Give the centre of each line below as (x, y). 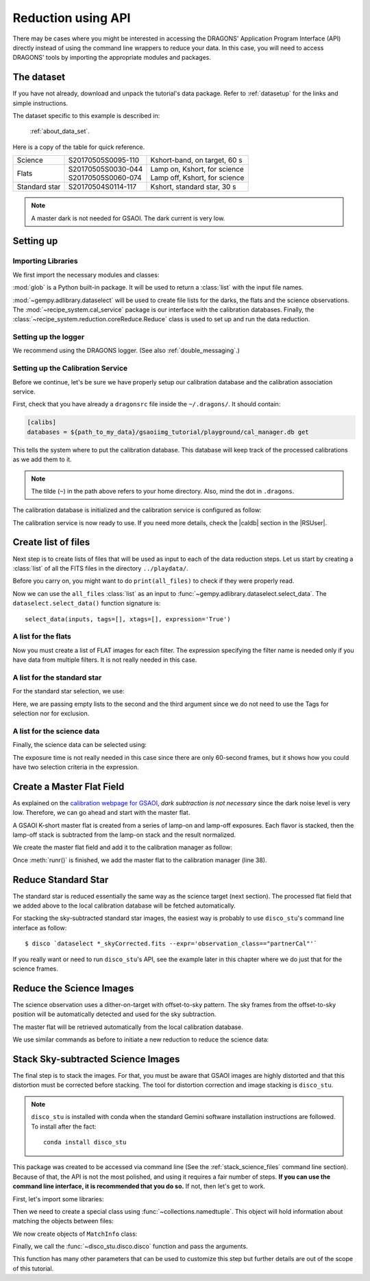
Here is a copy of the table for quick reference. (79, 147)
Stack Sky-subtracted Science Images (96, 1059)
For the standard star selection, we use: (69, 691)
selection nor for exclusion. (51, 713)
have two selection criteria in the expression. (76, 767)
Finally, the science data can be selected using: (80, 745)
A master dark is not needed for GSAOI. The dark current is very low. (128, 218)
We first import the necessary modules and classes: (86, 275)
